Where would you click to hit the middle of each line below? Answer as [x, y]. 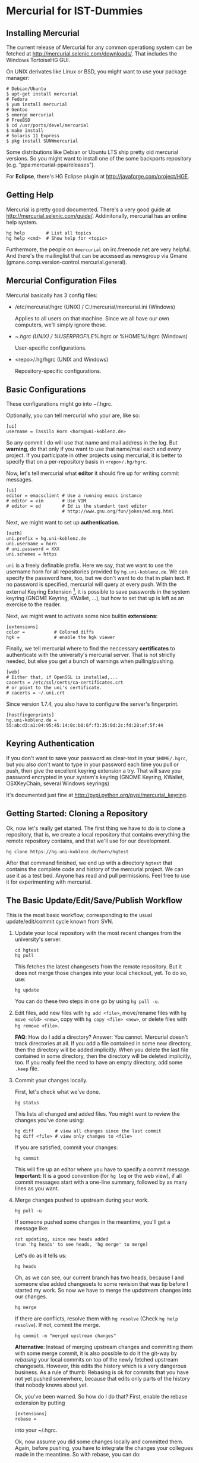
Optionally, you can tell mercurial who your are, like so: [73, 415]
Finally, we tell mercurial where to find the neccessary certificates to [91, 649]
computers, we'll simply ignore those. [61, 325]
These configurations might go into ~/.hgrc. [59, 404]
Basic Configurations [46, 390]
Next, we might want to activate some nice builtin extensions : [82, 616]
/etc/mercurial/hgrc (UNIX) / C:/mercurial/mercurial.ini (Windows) [95, 307]
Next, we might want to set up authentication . [63, 523]
